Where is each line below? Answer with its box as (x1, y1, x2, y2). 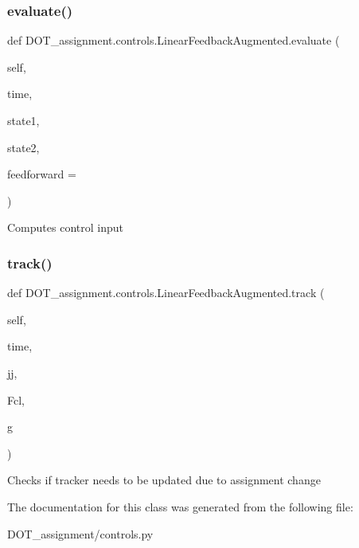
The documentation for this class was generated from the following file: (7, 498, 353, 515)
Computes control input (7, 219, 123, 236)
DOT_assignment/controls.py (7, 525, 154, 542)
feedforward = (7, 166, 76, 182)
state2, (7, 139, 40, 155)
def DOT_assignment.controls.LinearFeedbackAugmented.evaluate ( (7, 32, 340, 49)
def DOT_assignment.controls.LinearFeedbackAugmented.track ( (7, 284, 325, 301)
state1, (7, 112, 40, 128)
